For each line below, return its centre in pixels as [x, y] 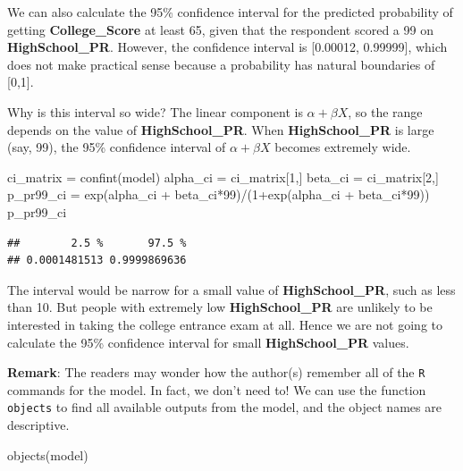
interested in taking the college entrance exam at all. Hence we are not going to [225, 324]
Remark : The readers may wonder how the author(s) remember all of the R [216, 372]
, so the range [385, 111]
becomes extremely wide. [343, 147]
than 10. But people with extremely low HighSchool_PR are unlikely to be [220, 307]
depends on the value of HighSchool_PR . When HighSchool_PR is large [221, 129]
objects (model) [48, 454]
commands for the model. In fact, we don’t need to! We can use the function [217, 389]
